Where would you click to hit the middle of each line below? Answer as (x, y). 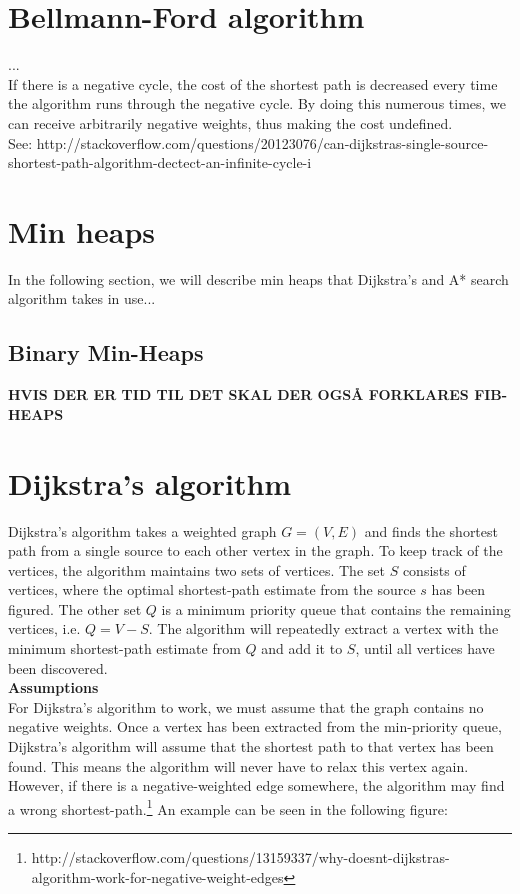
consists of (434, 569)
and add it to (302, 648)
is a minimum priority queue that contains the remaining (336, 608)
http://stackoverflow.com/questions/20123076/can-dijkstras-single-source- (262, 142)
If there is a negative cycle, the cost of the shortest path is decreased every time (253, 83)
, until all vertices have (425, 648)
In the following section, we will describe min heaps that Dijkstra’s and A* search (258, 278)
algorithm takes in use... (82, 298)
